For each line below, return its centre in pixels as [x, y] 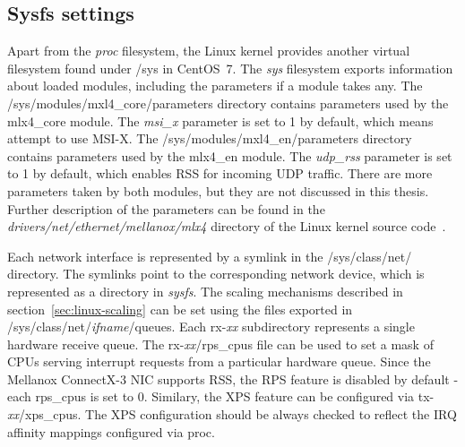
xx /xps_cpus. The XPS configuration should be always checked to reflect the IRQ [232, 414]
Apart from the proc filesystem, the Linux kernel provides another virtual [209, 51]
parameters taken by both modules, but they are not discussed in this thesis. [218, 190]
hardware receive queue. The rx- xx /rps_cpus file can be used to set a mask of [220, 344]
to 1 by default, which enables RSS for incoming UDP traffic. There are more [220, 173]
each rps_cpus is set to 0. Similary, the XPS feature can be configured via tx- [221, 396]
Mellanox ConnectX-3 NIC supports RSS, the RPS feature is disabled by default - [233, 378]
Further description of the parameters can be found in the [166, 208]
